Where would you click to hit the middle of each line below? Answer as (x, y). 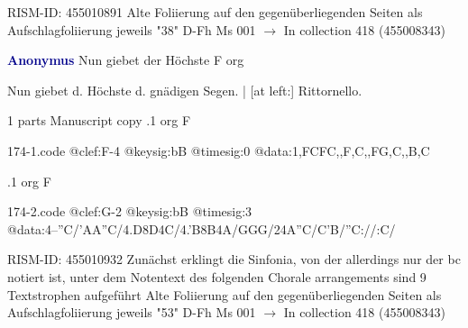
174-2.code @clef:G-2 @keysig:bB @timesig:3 (130, 211)
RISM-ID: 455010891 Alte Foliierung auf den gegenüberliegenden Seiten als (215, 12)
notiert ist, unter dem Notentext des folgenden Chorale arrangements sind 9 (217, 276)
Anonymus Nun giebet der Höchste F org (126, 60)
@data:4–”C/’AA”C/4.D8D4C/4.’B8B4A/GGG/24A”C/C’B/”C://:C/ (202, 228)
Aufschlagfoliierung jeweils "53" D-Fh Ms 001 (132, 312)
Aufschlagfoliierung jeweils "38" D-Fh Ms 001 (132, 29)
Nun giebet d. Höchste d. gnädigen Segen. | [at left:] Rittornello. (185, 90)
